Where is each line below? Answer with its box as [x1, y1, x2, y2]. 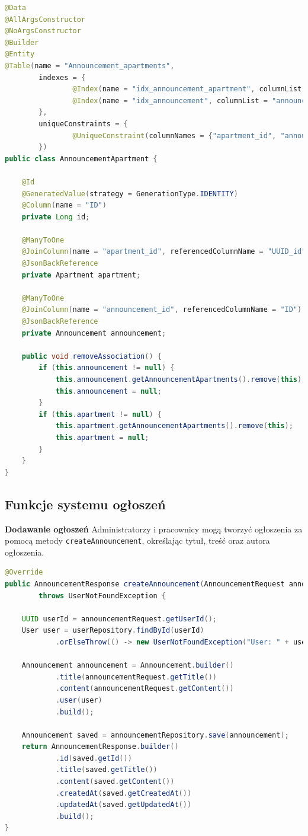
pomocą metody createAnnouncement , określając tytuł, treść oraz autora [5, 534, 270, 547]
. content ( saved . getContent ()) [55, 777, 175, 786]
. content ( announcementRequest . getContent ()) [55, 684, 234, 693]
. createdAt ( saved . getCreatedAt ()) [55, 789, 192, 797]
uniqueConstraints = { [38, 119, 128, 128]
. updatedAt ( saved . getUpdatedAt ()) [55, 800, 192, 809]
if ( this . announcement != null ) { [38, 363, 175, 372]
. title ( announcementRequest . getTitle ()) [55, 672, 217, 681]
